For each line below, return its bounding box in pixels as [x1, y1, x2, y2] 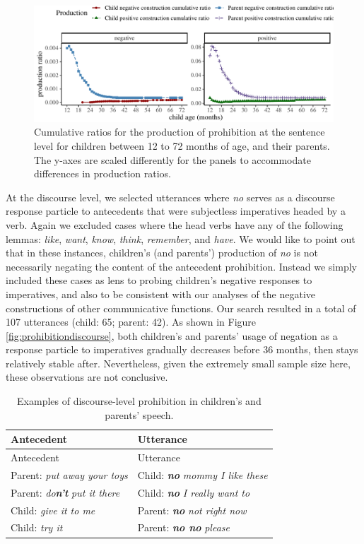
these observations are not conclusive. [6, 369, 168, 384]
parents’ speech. [105, 407, 174, 422]
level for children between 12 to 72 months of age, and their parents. [34, 138, 330, 153]
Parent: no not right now [137, 502, 247, 517]
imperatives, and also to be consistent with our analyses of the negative [6, 286, 316, 301]
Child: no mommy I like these [137, 467, 268, 482]
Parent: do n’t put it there [11, 485, 120, 499]
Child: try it [11, 520, 63, 535]
